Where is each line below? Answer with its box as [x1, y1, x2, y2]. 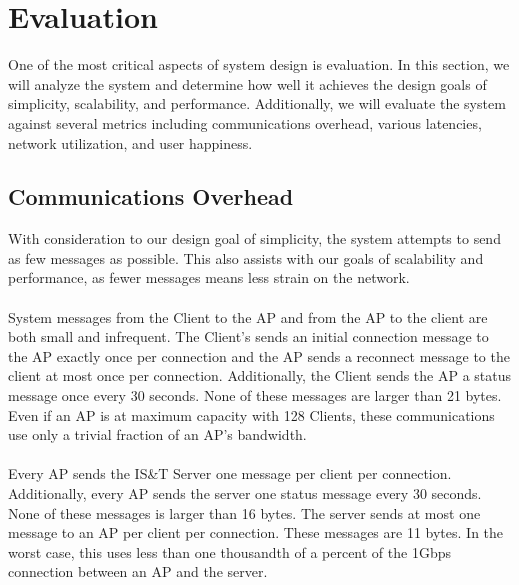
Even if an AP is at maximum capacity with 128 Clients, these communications [8, 404, 495, 425]
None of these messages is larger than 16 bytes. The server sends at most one [8, 502, 481, 523]
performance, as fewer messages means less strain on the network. [8, 267, 410, 288]
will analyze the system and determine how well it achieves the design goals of [8, 73, 487, 94]
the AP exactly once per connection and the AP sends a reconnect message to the [8, 345, 510, 366]
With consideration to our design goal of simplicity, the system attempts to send [8, 228, 501, 249]
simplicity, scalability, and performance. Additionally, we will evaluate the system [8, 93, 506, 114]
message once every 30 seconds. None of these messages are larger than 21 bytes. [8, 385, 502, 406]
